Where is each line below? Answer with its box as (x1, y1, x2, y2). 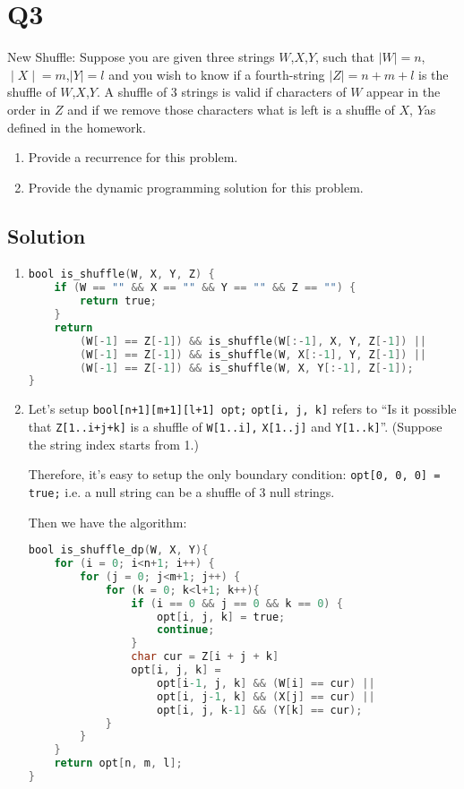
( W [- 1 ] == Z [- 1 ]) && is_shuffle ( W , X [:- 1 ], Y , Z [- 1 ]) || (80, 347, 426, 361)
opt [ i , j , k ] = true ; (156, 610, 286, 623)
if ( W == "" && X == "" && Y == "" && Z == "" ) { (54, 281, 357, 295)
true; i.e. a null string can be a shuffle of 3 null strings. (28, 482, 335, 501)
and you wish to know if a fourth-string (108, 64, 325, 83)
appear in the (366, 82, 441, 101)
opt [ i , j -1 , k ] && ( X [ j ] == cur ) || (156, 690, 375, 703)
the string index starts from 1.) (28, 434, 199, 453)
